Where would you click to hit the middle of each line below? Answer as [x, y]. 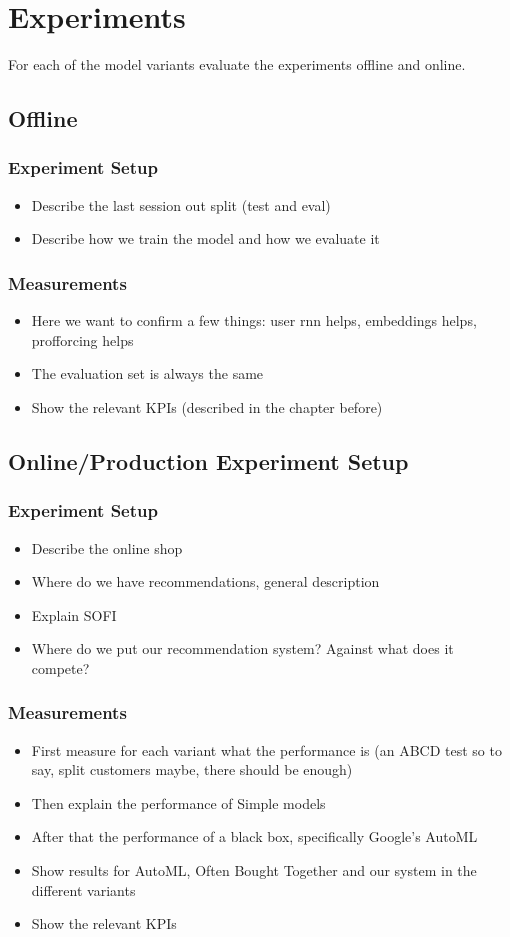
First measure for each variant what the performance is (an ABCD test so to [266, 749]
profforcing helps [82, 339]
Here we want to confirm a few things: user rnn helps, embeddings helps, [254, 320]
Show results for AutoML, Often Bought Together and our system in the [254, 870]
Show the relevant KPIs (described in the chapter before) [207, 406]
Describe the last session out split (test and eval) [181, 204]
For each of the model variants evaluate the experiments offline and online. [237, 64]
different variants [83, 889]
